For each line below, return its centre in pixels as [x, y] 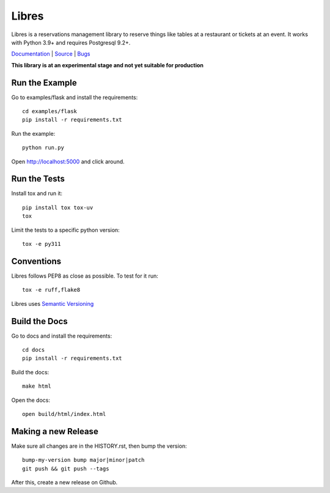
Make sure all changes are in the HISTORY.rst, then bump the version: [99, 446]
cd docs [34, 350]
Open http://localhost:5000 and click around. [68, 161]
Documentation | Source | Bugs [51, 54]
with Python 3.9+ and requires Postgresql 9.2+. [71, 42]
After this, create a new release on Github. [64, 483]
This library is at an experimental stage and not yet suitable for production [108, 65]
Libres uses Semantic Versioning [53, 303]
